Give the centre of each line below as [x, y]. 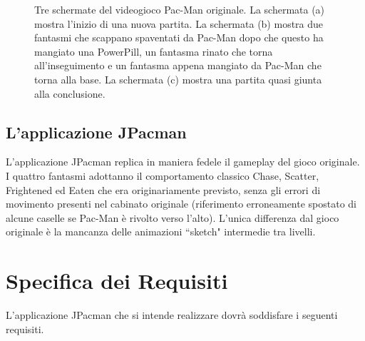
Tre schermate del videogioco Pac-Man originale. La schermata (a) [180, 9]
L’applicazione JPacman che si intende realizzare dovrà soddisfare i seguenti [172, 315]
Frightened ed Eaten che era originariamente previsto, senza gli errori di [163, 189]
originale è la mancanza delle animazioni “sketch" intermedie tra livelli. [161, 231]
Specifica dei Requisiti [117, 281]
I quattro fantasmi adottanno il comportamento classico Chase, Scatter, [163, 175]
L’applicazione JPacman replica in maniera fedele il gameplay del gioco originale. [183, 162]
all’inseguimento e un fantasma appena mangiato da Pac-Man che [178, 65]
